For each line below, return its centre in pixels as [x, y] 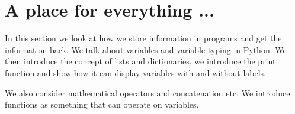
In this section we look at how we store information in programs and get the [143, 38]
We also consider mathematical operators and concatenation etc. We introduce [147, 92]
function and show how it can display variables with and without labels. [135, 72]
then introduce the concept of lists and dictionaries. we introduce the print [140, 61]
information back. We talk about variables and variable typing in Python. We [146, 49]
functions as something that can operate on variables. [102, 104]
